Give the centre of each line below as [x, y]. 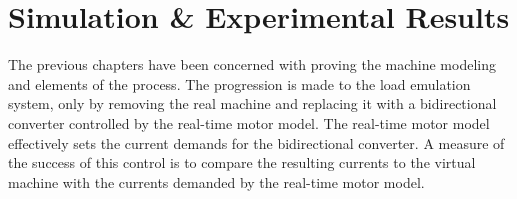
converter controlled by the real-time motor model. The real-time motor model [249, 122]
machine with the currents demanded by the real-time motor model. [216, 181]
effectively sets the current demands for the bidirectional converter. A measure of [256, 142]
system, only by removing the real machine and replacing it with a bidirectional [252, 103]
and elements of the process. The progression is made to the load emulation [239, 83]
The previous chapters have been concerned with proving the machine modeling [252, 64]
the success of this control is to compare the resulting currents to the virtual [242, 162]
